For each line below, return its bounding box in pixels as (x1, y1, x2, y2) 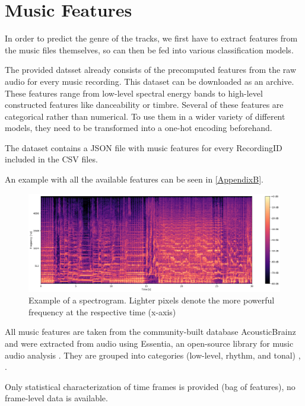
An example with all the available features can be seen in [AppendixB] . (5, 173, 263, 186)
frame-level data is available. (5, 392, 108, 404)
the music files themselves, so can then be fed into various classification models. (5, 43, 294, 56)
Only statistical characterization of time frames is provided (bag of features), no (5, 380, 296, 392)
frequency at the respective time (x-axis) (28, 305, 176, 318)
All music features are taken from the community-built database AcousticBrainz (5, 325, 296, 338)
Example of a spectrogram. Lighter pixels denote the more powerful (28, 294, 275, 306)
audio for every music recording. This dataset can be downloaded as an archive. (5, 75, 294, 87)
